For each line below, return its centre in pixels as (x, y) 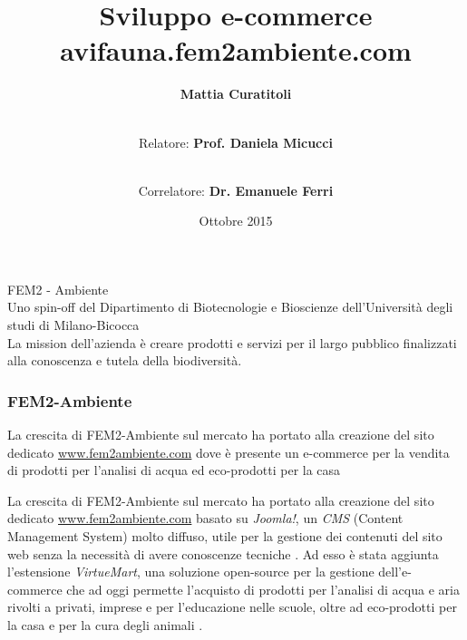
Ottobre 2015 (236, 221)
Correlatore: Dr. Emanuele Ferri (236, 190)
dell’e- (395, 572)
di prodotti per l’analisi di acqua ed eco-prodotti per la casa (174, 470)
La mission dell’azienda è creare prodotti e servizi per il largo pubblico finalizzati (232, 342)
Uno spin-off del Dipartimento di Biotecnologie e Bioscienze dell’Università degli (230, 307)
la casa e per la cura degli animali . (105, 625)
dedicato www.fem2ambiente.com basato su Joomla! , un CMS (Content (205, 518)
